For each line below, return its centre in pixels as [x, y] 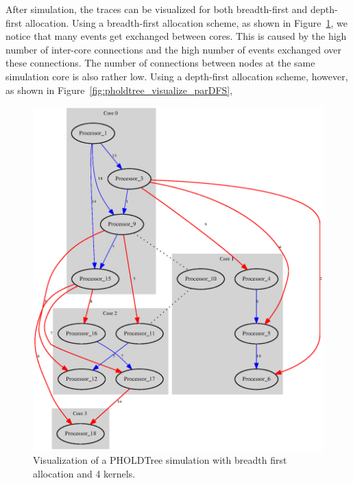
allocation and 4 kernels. [84, 473]
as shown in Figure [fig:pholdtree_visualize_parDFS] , [119, 90]
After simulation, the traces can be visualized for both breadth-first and [157, 9]
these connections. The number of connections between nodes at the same [160, 63]
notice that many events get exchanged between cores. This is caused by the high [176, 36]
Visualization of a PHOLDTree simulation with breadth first [160, 460]
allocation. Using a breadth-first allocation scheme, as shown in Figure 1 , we [186, 22]
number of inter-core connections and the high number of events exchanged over [173, 49]
